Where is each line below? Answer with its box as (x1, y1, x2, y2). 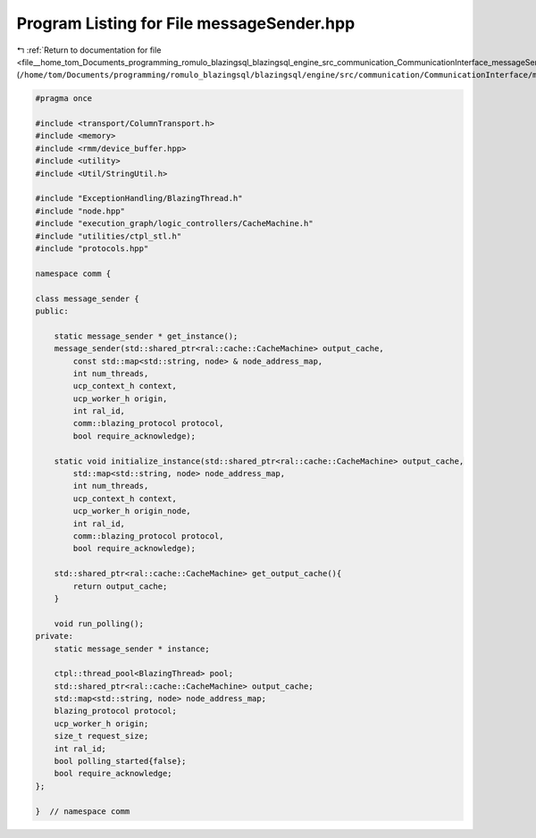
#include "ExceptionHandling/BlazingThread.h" (35, 193, 243, 204)
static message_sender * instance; (54, 643, 210, 654)
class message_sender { (35, 293, 140, 304)
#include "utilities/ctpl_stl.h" (35, 230, 182, 241)
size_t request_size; (54, 731, 149, 742)
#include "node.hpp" (35, 205, 125, 216)
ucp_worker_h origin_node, (72, 506, 191, 516)
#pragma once (35, 94, 93, 104)
